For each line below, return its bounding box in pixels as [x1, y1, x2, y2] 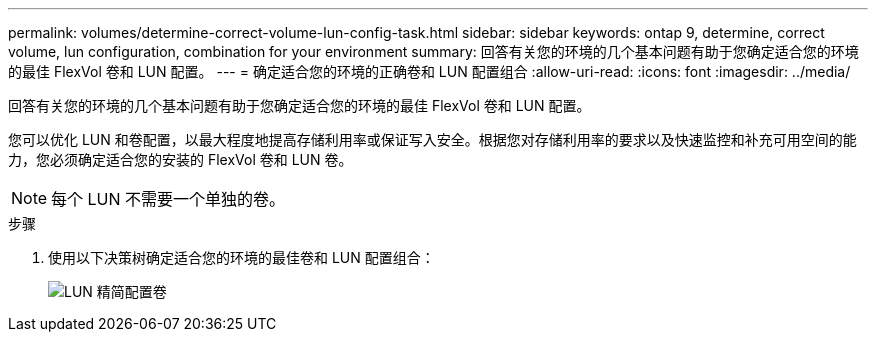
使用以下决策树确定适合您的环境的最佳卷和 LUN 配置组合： [48, 249, 435, 266]
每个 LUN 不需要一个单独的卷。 [51, 189, 286, 209]
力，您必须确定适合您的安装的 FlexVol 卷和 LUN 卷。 [8, 151, 353, 168]
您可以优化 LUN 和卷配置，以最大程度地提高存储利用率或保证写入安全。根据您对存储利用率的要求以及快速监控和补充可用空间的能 [8, 131, 857, 148]
